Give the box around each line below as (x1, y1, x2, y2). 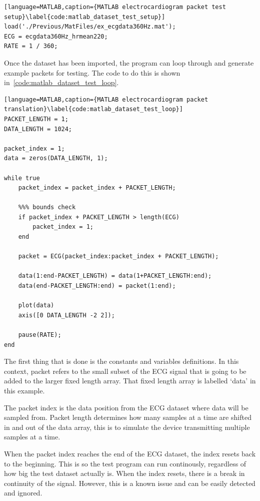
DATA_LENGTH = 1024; (4, 125, 72, 133)
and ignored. (4, 487, 42, 498)
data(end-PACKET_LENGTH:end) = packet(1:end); (18, 282, 176, 290)
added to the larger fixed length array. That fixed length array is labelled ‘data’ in (4, 375, 256, 386)
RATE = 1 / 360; (4, 43, 58, 50)
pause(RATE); (18, 331, 61, 338)
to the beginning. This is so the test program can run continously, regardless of (4, 458, 246, 468)
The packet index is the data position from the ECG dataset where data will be (4, 402, 248, 412)
